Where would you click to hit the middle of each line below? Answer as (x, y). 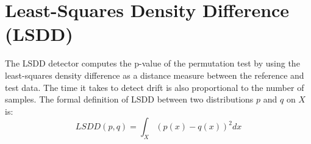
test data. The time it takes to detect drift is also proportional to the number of (155, 87)
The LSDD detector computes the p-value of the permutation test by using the (152, 63)
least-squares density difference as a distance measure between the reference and (155, 75)
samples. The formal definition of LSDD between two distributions (129, 99)
